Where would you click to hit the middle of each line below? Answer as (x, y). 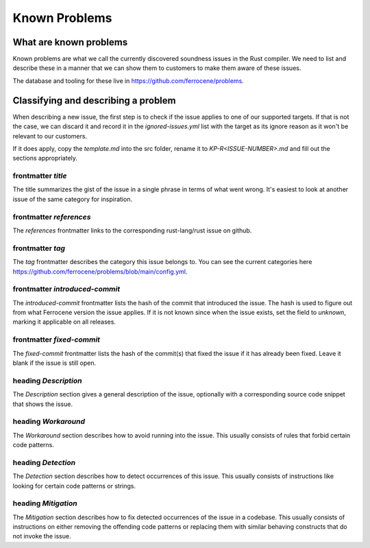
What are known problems (70, 42)
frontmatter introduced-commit (66, 289)
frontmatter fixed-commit (57, 339)
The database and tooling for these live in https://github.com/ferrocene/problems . (128, 81)
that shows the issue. (43, 404)
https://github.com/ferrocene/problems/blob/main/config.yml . (100, 272)
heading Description (47, 381)
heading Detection (44, 462)
